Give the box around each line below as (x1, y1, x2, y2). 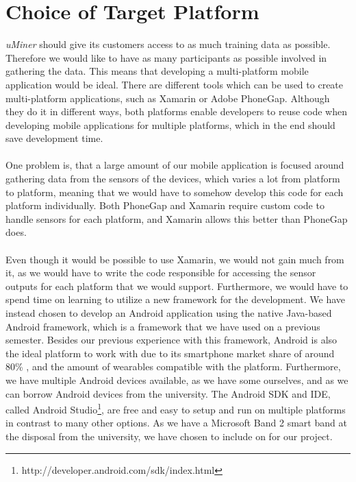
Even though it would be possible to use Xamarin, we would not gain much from (5, 252, 344, 266)
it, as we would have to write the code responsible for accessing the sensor (5, 265, 316, 280)
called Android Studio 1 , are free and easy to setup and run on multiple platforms (5, 400, 346, 416)
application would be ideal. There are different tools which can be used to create (5, 77, 344, 91)
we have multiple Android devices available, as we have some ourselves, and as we (5, 372, 348, 387)
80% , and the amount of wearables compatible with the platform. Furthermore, (5, 359, 341, 374)
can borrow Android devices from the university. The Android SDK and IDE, (5, 386, 331, 400)
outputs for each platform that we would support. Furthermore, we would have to (5, 278, 348, 293)
